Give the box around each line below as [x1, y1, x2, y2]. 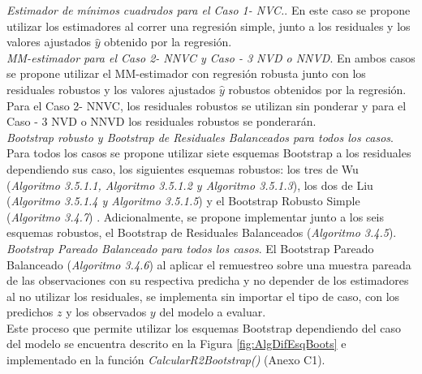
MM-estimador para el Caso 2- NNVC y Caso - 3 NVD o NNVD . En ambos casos [6, 49, 416, 66]
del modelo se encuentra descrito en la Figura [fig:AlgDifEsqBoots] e [6, 335, 347, 352]
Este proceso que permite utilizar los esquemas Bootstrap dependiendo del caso [6, 319, 401, 336]
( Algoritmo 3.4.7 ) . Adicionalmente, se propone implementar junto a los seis [6, 208, 385, 225]
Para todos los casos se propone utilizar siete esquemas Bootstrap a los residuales [6, 144, 411, 161]
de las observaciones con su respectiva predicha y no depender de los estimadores [6, 272, 409, 289]
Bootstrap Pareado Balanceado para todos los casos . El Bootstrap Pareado [6, 239, 374, 256]
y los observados [66, 303, 147, 320]
